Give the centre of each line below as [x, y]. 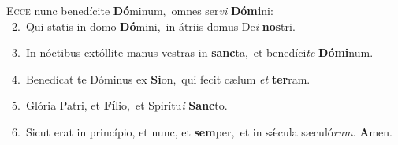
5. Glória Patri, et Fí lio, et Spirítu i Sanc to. [119, 105]
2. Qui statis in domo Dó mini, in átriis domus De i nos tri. [153, 26]
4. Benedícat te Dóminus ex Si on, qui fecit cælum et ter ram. [161, 78]
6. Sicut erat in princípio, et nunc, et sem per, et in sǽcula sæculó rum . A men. [202, 131]
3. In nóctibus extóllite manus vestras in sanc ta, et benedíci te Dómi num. [192, 52]
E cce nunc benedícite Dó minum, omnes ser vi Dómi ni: [140, 10]
